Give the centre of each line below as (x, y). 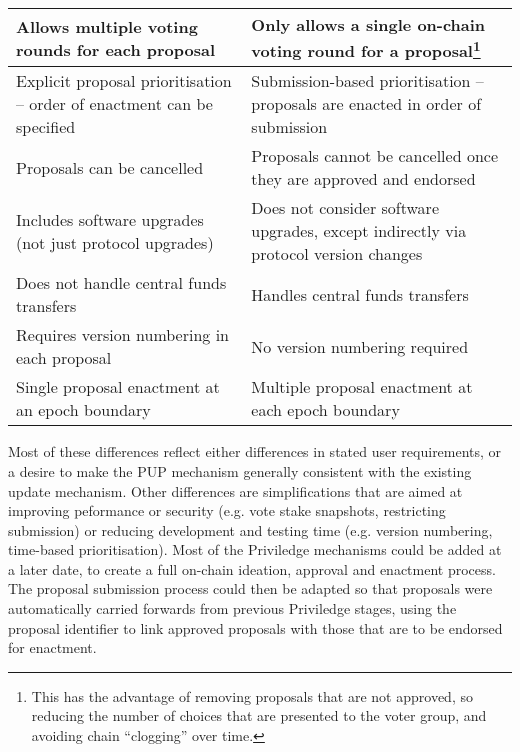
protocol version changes (337, 254)
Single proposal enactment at (118, 387)
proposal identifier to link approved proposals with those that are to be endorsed (255, 627)
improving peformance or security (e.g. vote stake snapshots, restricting (227, 510)
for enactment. (52, 647)
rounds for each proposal (116, 49)
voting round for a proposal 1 (366, 49)
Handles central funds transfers (360, 294)
